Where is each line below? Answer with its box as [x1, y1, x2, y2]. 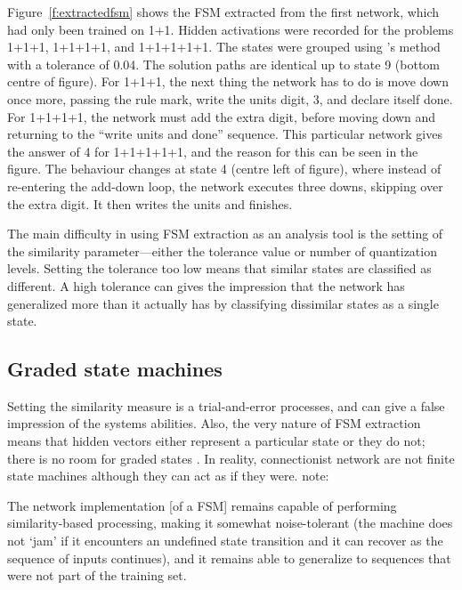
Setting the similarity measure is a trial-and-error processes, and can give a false [7, 396, 445, 415]
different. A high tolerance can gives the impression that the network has [7, 276, 405, 295]
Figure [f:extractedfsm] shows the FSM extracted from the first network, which [7, 3, 440, 20]
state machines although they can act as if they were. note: [7, 466, 329, 485]
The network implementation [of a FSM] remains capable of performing [7, 496, 397, 514]
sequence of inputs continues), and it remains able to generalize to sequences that [7, 548, 451, 567]
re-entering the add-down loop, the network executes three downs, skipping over [7, 176, 443, 195]
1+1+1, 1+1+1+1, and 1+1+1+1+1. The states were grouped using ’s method [7, 37, 441, 56]
